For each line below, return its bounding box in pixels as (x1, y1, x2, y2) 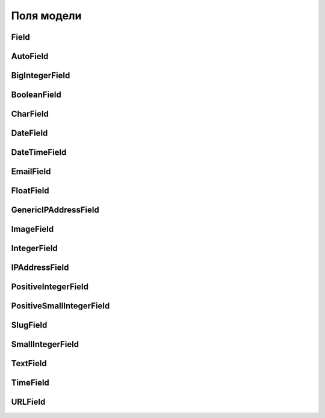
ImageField (11, 224, 54, 234)
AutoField (11, 51, 49, 61)
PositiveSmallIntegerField (11, 301, 110, 311)
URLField (11, 397, 46, 407)
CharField (11, 109, 49, 119)
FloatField (11, 186, 49, 196)
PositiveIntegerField (11, 282, 88, 292)
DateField (11, 128, 48, 139)
